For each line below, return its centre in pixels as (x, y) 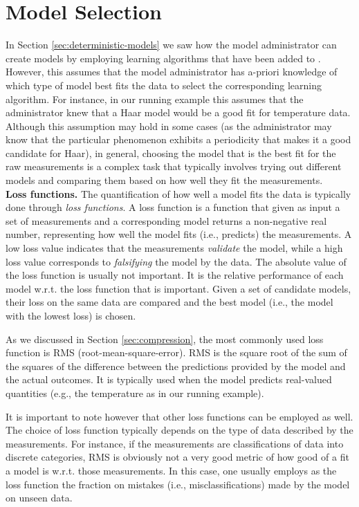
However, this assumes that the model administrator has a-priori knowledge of (172, 72)
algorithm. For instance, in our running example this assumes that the (155, 99)
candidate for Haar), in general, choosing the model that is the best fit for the (171, 153)
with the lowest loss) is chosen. (71, 315)
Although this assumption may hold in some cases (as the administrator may (169, 126)
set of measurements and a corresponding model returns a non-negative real (166, 220)
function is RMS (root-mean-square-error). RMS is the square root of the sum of (176, 352)
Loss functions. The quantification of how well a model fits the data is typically (178, 193)
